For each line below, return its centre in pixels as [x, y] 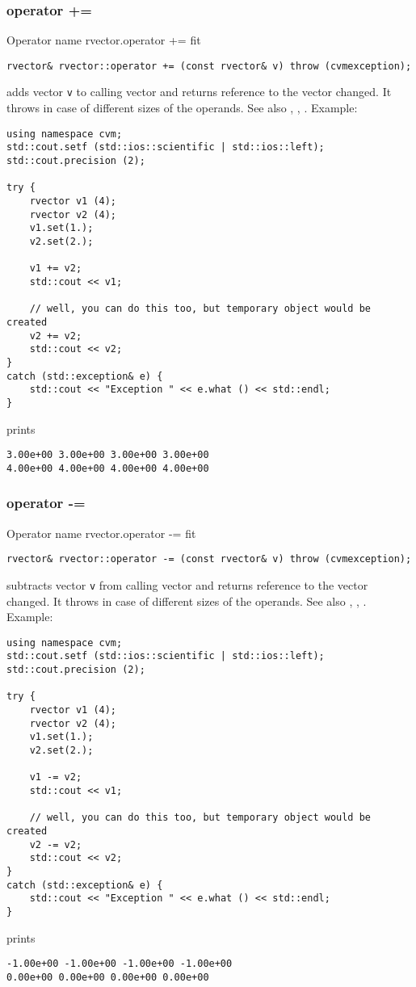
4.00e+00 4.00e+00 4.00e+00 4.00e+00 [108, 468]
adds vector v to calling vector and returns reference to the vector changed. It [199, 92]
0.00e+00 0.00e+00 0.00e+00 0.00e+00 [108, 977]
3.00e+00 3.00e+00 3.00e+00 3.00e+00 [108, 455]
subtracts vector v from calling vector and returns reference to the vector [187, 584]
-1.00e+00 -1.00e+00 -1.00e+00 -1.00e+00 [120, 964]
